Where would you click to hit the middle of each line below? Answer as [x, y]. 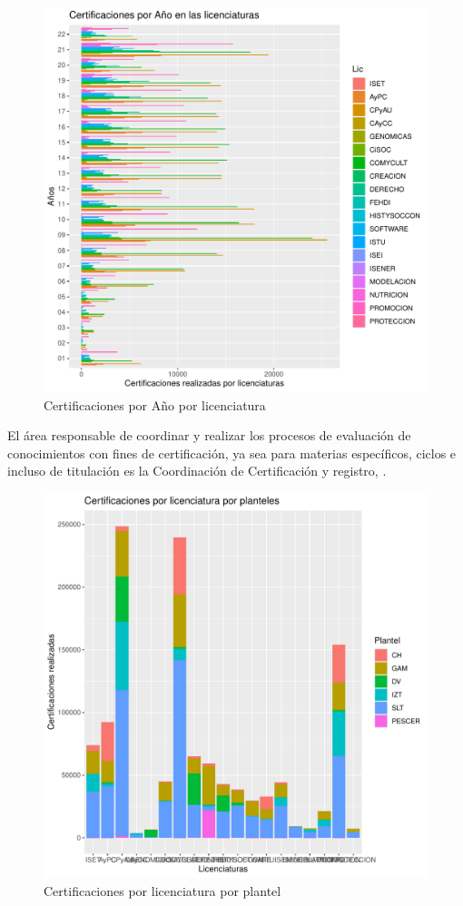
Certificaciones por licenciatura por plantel [163, 890]
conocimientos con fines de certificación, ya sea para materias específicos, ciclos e [232, 453]
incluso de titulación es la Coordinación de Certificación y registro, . [197, 471]
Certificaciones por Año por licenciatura [155, 404]
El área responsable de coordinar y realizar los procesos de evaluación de [209, 435]
